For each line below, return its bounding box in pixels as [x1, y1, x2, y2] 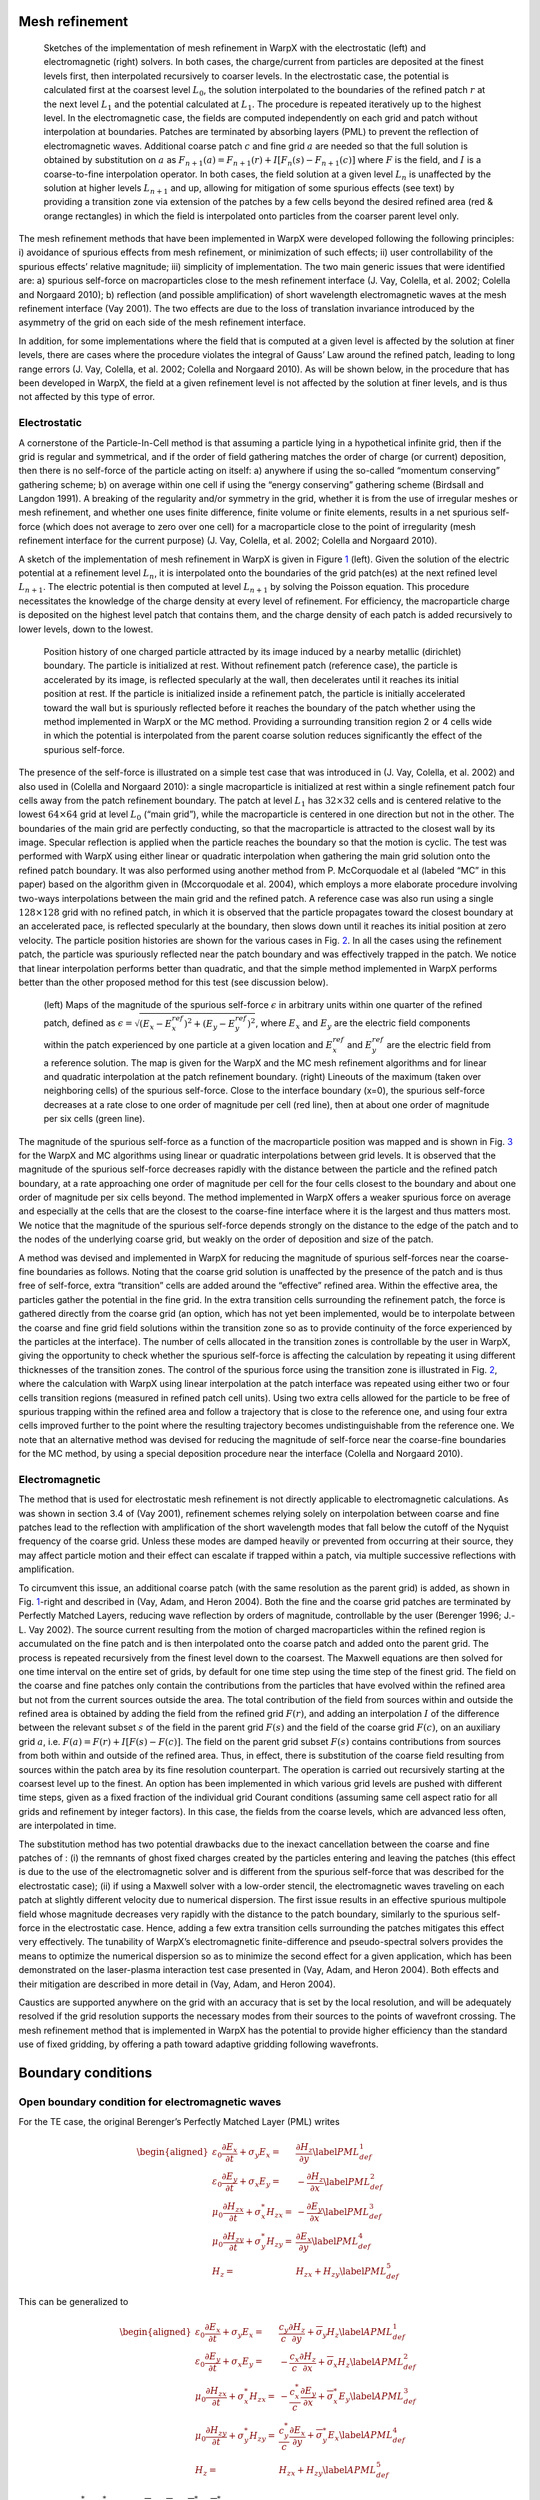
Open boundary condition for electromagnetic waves [18, 2095, 282, 2109]
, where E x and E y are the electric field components [255, 1016, 471, 1031]
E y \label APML [338, 2390, 404, 2404]
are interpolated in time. [18, 1820, 117, 1832]
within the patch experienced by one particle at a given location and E [43, 1038, 334, 1050]
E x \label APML [327, 2430, 394, 2444]
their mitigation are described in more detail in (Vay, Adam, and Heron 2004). [18, 1978, 336, 1990]
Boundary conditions [18, 2064, 153, 2081]
